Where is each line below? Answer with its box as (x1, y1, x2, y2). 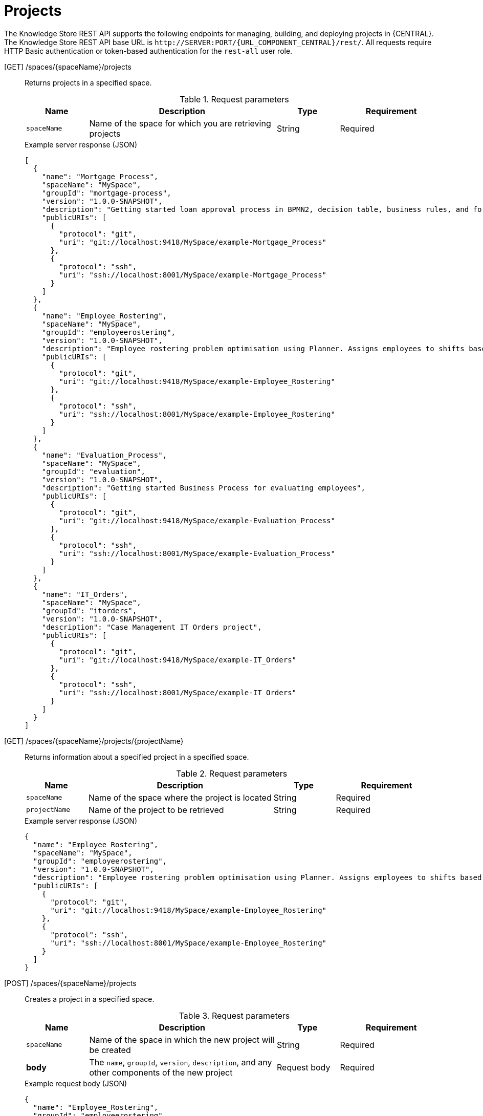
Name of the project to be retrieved (88, 804, 224, 815)
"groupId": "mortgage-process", (41, 188, 171, 197)
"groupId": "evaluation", (41, 467, 146, 476)
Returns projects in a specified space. (25, 78, 152, 87)
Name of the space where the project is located (88, 792, 272, 803)
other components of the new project (89, 1067, 233, 1078)
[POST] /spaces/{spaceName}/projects (4, 978, 137, 988)
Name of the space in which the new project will (89, 1034, 275, 1045)
